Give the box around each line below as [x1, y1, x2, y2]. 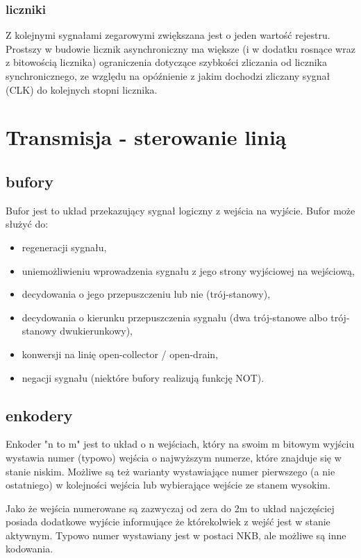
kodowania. [6, 541, 53, 556]
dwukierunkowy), [60, 323, 133, 338]
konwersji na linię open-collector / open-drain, [22, 346, 218, 361]
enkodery [6, 404, 73, 425]
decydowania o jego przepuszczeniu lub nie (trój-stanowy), [22, 287, 271, 301]
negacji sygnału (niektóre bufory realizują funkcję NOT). [22, 370, 265, 384]
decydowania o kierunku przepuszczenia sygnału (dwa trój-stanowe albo [22, 310, 328, 324]
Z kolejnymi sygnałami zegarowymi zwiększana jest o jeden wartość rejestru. [6, 28, 330, 42]
